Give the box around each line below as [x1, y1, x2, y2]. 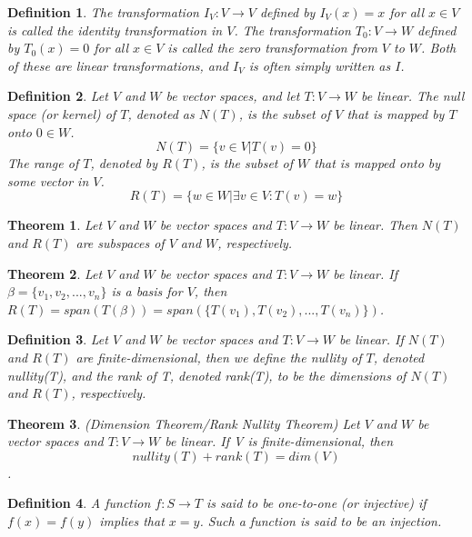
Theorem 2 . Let [7, 264, 103, 283]
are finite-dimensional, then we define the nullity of [75, 347, 362, 366]
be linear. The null [361, 86, 465, 105]
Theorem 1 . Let [7, 215, 103, 234]
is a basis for [111, 282, 183, 301]
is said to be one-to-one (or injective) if [206, 493, 427, 512]
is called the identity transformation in [7, 20, 223, 39]
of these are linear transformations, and [7, 55, 228, 75]
